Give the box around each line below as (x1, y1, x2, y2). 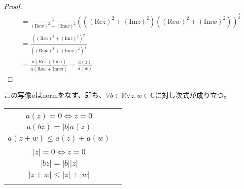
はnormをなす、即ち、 (35, 90, 106, 100)
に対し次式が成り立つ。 (155, 90, 231, 100)
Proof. (4, 1, 22, 11)
